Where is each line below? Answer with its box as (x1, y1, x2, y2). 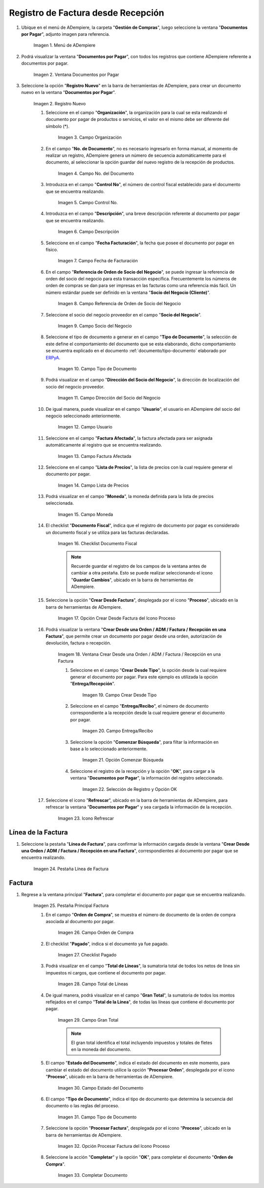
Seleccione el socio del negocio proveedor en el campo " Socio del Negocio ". (45, 311, 201, 318)
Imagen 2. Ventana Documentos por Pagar (33, 71, 119, 77)
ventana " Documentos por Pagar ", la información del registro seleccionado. (70, 775, 224, 781)
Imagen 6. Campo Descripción (58, 229, 119, 235)
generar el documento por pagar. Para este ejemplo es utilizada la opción (70, 674, 218, 680)
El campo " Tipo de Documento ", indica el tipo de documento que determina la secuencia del (45, 1096, 233, 1102)
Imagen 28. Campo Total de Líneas (58, 981, 128, 987)
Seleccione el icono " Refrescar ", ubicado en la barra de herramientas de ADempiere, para (45, 797, 228, 803)
